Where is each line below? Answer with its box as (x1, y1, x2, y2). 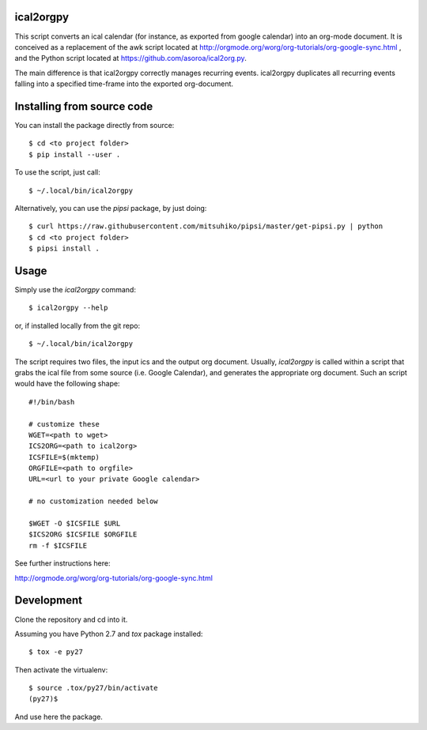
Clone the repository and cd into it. (14, 615, 128, 624)
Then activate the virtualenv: (14, 664, 108, 675)
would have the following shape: (14, 379, 120, 389)
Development (14, 593, 83, 608)
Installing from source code (14, 100, 153, 113)
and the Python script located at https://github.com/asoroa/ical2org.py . (14, 54, 247, 63)
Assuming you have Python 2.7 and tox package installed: (14, 629, 203, 638)
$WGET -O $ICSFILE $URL (28, 519, 121, 529)
